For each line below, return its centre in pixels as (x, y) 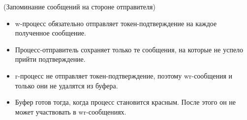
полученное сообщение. (50, 33)
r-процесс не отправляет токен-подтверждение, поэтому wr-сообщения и (124, 75)
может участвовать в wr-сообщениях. (71, 111)
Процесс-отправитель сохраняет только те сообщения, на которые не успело (129, 49)
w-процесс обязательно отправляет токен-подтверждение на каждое (116, 23)
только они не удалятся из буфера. (66, 85)
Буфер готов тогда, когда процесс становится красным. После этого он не (125, 102)
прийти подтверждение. (50, 59)
